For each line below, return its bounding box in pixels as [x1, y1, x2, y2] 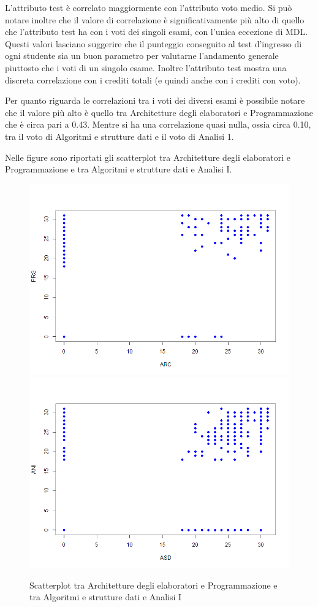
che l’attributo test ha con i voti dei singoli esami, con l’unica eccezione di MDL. [5, 25, 308, 38]
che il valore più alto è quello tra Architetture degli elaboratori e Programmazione [5, 106, 313, 118]
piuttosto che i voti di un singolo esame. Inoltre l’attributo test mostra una [5, 61, 287, 74]
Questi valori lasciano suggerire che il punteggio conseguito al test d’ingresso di [5, 37, 302, 50]
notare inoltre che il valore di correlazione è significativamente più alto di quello [5, 13, 305, 26]
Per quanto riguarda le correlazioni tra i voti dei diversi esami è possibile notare [5, 94, 305, 107]
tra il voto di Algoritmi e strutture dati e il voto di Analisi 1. [5, 130, 234, 142]
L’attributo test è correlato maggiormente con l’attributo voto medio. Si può [5, 1, 292, 14]
